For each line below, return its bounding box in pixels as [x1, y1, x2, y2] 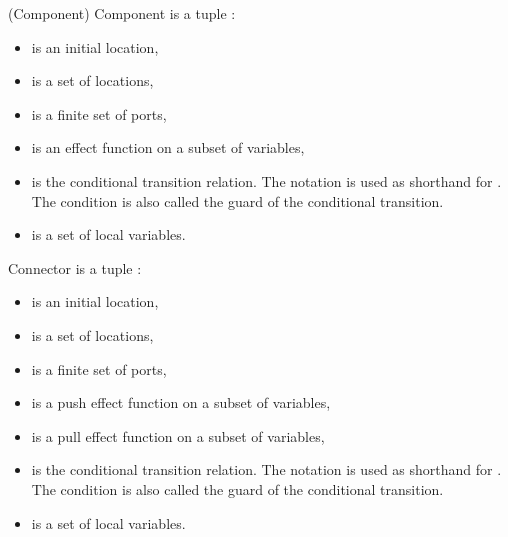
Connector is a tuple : [8, 257, 142, 278]
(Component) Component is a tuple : [8, 3, 236, 23]
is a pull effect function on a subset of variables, [31, 425, 325, 446]
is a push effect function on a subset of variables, [31, 392, 331, 413]
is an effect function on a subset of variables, [31, 137, 305, 158]
